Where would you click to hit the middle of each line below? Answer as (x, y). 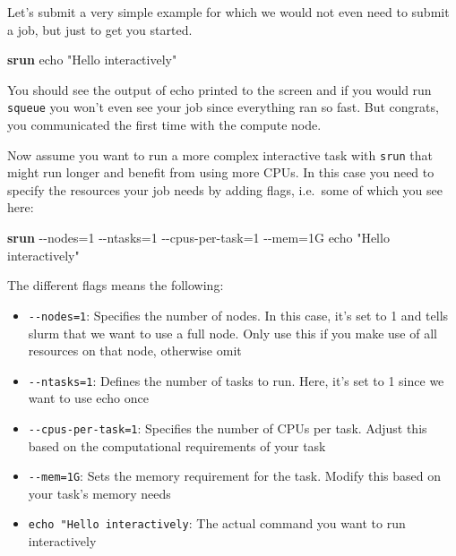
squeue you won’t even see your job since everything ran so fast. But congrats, (223, 107)
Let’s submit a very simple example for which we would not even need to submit (228, 12)
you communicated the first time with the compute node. (164, 125)
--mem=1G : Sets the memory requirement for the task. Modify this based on (235, 476)
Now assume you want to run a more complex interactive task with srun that (220, 154)
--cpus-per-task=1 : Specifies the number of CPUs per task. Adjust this (228, 428)
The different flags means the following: (116, 285)
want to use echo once (89, 398)
